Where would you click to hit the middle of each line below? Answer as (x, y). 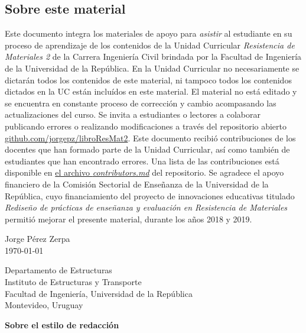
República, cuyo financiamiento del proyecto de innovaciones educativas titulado (150, 195)
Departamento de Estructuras (58, 270)
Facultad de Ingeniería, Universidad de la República (99, 293)
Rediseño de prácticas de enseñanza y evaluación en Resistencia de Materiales (146, 207)
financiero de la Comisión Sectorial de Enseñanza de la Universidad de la (137, 184)
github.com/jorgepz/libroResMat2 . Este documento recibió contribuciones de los (150, 138)
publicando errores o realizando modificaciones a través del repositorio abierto (146, 126)
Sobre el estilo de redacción (62, 324)
